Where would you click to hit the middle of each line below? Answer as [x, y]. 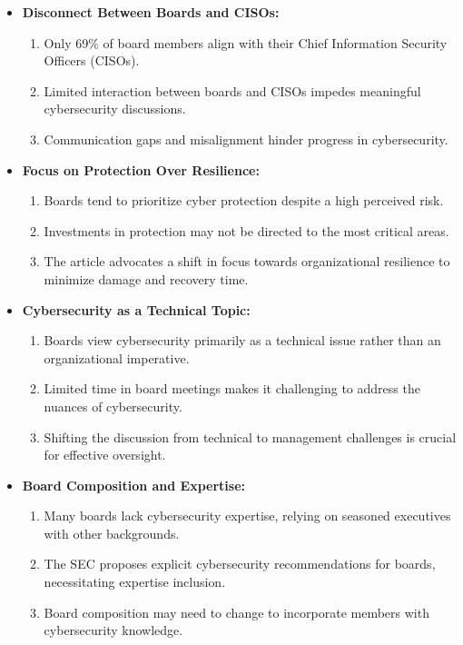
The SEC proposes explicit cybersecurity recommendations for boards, [240, 564]
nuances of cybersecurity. [113, 406]
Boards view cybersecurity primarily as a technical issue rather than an [242, 340]
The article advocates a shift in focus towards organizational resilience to [247, 261]
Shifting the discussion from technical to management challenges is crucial [250, 437]
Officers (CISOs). [92, 60]
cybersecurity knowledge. [113, 630]
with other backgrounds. [112, 533]
